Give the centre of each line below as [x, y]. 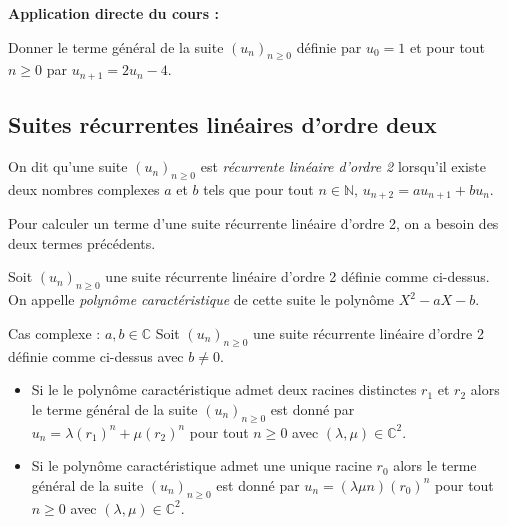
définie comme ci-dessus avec [96, 355]
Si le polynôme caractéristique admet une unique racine [201, 465]
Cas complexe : [54, 332]
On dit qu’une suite [68, 166]
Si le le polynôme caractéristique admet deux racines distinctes [224, 389]
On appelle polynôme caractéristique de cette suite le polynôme [201, 299]
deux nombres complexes [84, 188]
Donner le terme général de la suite [116, 46]
